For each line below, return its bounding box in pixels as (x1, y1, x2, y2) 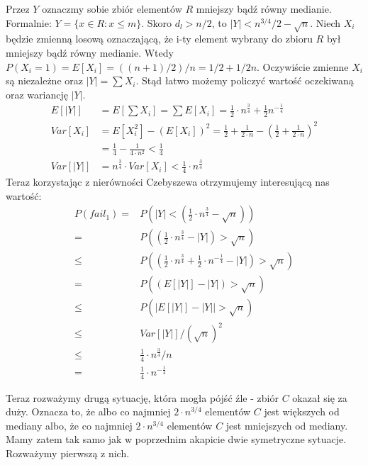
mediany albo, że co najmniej (6, 418, 133, 432)
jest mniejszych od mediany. (225, 418, 348, 432)
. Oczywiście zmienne (257, 59, 349, 74)
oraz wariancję (6, 86, 68, 101)
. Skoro (141, 15, 172, 30)
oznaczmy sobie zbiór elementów (42, 1, 182, 16)
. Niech (310, 15, 341, 30)
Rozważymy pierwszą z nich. (6, 445, 130, 460)
